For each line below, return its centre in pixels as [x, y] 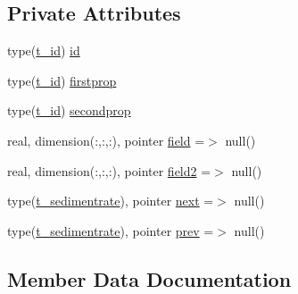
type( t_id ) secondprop [69, 110]
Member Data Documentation [149, 278]
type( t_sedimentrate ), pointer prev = [111, 230]
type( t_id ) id [44, 50]
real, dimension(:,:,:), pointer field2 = [109, 170]
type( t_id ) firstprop [62, 80]
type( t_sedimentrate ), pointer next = [111, 201]
